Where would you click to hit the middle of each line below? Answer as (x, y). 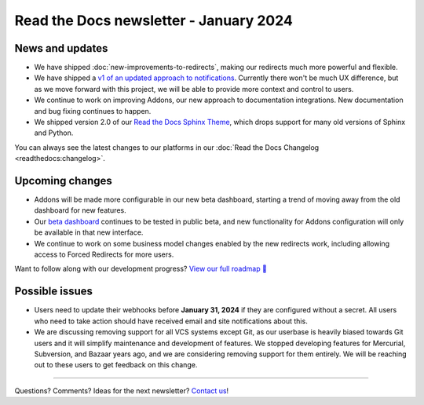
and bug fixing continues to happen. (93, 111)
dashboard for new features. (80, 210)
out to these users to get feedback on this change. (116, 365)
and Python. (54, 133)
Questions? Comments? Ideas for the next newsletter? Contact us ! (122, 390)
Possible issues (54, 292)
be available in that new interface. (89, 232)
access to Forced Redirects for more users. (104, 254)
